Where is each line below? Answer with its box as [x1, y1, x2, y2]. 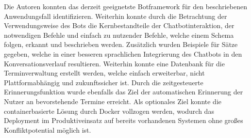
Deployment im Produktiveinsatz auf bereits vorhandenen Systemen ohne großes [4, 115, 243, 125]
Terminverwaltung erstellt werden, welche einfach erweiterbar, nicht [4, 68, 205, 78]
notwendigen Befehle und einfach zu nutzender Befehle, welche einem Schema [4, 30, 234, 40]
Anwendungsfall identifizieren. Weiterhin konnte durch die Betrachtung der [4, 11, 227, 21]
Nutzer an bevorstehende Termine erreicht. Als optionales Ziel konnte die [4, 96, 222, 106]
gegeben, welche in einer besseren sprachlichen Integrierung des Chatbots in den [4, 48, 242, 59]
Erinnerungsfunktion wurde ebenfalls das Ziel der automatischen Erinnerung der [4, 87, 243, 97]
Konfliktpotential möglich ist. [4, 124, 91, 135]
